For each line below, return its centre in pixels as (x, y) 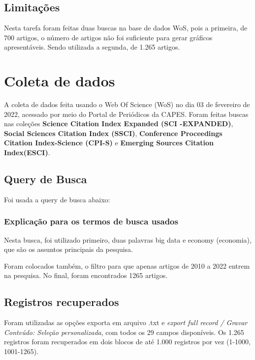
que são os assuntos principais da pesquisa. (68, 249)
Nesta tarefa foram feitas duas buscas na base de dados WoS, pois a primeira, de (126, 28)
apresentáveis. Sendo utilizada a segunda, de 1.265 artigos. (92, 47)
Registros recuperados (62, 302)
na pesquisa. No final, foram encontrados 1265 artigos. (86, 275)
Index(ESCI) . (27, 152)
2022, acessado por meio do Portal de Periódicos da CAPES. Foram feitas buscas (126, 114)
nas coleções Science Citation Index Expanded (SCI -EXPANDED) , (119, 124)
